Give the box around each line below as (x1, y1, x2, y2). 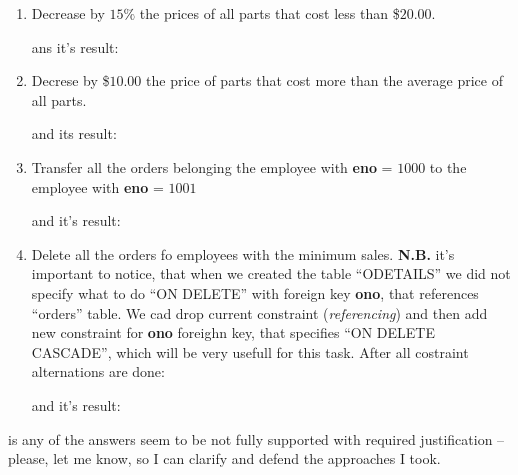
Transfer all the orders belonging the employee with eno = (31, 156, 393, 177)
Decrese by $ (31, 70, 110, 91)
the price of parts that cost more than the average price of (146, 70, 503, 91)
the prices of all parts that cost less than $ (139, 3, 400, 23)
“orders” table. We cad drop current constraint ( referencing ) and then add (31, 302, 488, 323)
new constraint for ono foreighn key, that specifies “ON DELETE (31, 322, 436, 343)
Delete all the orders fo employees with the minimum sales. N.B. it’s (31, 243, 455, 264)
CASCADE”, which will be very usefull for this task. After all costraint (31, 341, 469, 362)
